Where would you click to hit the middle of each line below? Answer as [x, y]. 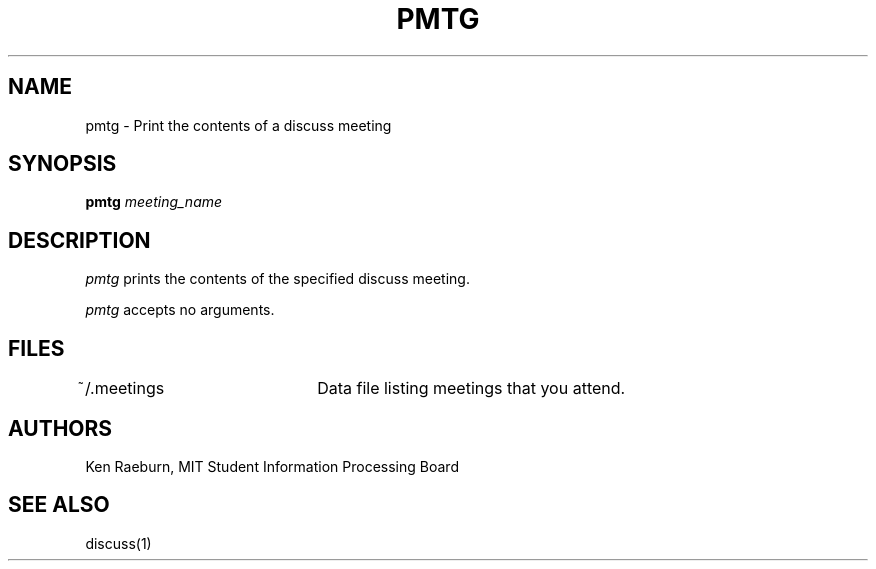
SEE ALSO [59, 505]
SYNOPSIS [62, 164]
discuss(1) [118, 543]
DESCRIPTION [79, 240]
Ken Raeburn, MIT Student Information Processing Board [272, 466]
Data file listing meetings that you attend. [471, 388]
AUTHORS [60, 428]
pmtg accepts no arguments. [180, 310]
